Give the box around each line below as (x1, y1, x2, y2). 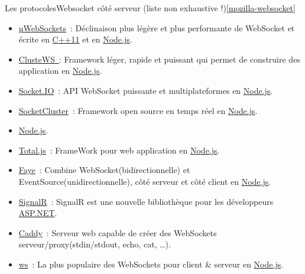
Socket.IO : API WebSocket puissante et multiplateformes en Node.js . (18, 84, 273, 96)
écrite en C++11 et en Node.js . (18, 33, 132, 45)
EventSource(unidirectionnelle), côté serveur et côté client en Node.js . (18, 175, 271, 187)
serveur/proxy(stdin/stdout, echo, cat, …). (18, 238, 171, 250)
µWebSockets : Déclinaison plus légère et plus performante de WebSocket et (18, 21, 295, 34)
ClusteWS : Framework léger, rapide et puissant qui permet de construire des (18, 53, 300, 65)
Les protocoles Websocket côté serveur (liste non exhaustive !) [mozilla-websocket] (5, 2, 296, 14)
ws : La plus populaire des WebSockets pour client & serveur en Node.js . (18, 257, 284, 270)
